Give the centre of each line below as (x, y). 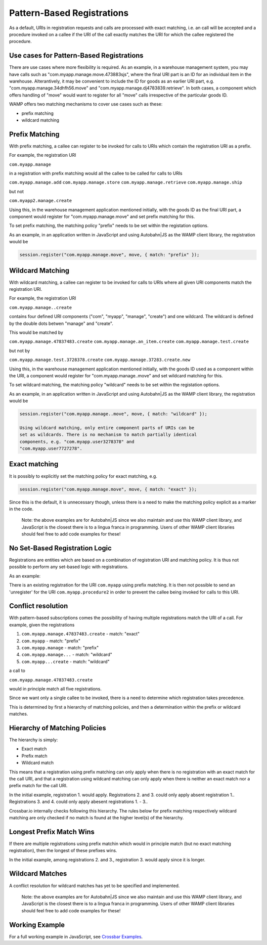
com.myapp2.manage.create (41, 201)
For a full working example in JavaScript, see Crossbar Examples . (76, 937)
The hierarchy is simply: (33, 740)
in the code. (21, 509)
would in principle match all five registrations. (55, 689)
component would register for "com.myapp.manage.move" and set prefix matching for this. (102, 217)
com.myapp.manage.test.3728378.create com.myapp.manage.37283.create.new (100, 360)
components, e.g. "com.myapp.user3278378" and (77, 442)
